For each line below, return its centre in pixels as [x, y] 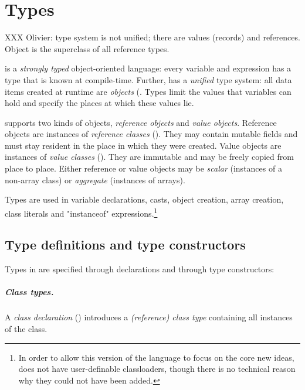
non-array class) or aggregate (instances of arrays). [95, 179]
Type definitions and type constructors [125, 244]
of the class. [26, 329]
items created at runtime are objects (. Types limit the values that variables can [148, 91]
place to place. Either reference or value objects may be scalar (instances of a [143, 168]
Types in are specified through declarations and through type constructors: [140, 269]
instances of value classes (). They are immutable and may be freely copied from [149, 157]
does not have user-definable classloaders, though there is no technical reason [157, 369]
